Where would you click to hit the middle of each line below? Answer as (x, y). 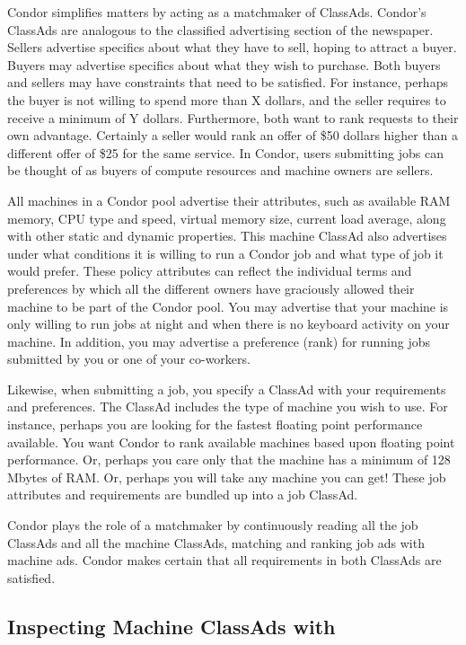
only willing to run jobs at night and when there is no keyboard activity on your (229, 324)
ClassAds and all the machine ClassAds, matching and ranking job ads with (216, 542)
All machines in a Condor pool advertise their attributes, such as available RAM (229, 200)
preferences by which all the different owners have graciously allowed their (211, 288)
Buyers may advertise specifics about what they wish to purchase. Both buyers (224, 64)
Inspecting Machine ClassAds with (171, 626)
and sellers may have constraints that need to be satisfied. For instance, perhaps (228, 82)
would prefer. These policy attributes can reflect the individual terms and (210, 271)
